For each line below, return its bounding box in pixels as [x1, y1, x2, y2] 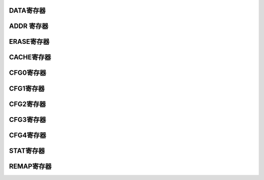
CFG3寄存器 [9, 115, 46, 124]
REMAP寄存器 [9, 162, 52, 170]
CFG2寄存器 [9, 100, 46, 108]
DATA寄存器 [9, 6, 46, 15]
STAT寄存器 [9, 146, 45, 155]
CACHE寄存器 [9, 53, 51, 61]
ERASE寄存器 [9, 38, 50, 46]
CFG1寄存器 [9, 84, 45, 93]
